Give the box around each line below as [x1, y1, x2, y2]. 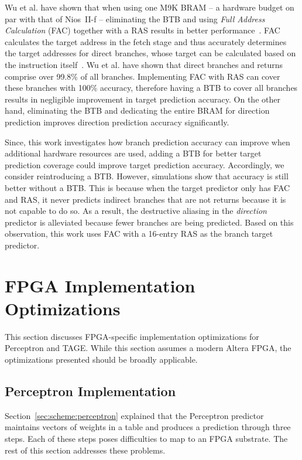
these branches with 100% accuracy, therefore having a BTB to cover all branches [5, 81, 298, 94]
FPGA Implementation [5, 273, 195, 297]
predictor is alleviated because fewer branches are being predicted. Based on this [5, 216, 294, 228]
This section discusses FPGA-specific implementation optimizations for [5, 330, 259, 342]
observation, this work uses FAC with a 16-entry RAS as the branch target [5, 227, 273, 240]
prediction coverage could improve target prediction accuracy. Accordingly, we [5, 158, 284, 171]
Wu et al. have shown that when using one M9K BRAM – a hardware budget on [5, 1, 294, 13]
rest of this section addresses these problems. [5, 444, 166, 456]
